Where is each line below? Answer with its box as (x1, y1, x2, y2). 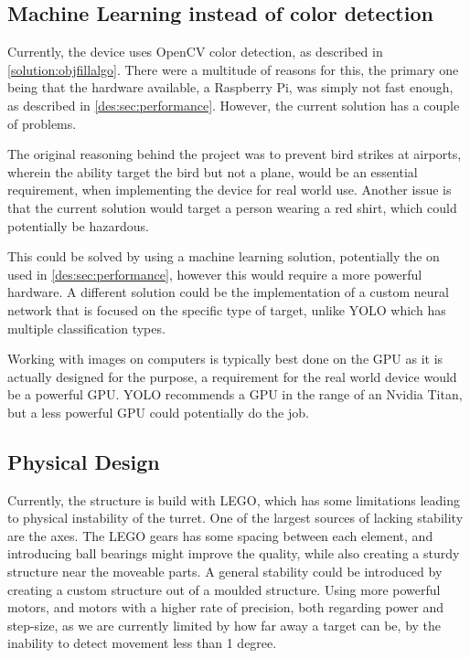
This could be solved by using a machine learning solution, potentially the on (7, 247, 440, 266)
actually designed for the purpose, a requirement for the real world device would (7, 366, 457, 386)
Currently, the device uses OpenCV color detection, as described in (7, 42, 383, 61)
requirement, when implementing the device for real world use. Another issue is (7, 180, 452, 199)
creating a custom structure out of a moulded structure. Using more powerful (7, 579, 441, 599)
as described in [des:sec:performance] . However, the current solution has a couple (7, 95, 460, 114)
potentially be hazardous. (7, 216, 149, 235)
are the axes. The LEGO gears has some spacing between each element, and (7, 525, 433, 545)
